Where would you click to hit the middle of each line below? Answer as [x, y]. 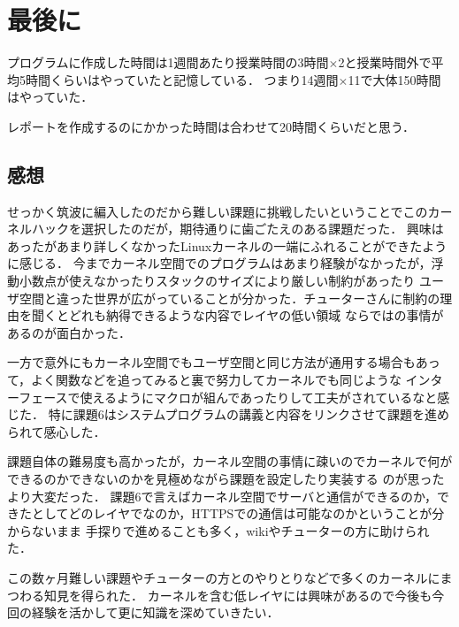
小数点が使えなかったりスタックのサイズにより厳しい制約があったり [217, 281]
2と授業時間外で [385, 62]
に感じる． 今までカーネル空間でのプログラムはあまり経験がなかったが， [219, 263]
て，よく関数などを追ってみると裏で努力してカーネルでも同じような [204, 380]
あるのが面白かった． [69, 332]
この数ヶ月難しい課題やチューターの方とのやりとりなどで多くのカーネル [218, 577]
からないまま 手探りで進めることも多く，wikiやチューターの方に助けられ [218, 530]
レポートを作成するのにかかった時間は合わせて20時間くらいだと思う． [211, 126]
